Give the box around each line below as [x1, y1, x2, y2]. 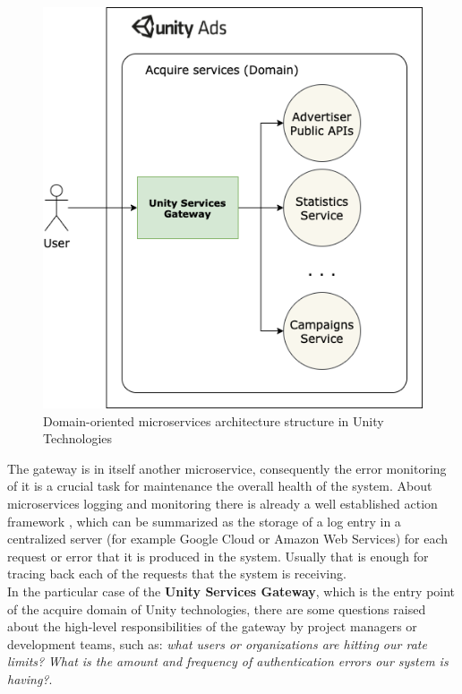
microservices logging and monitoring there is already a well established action [7, 494, 438, 513]
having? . [7, 669, 53, 688]
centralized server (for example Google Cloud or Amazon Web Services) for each [7, 529, 449, 548]
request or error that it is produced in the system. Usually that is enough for [7, 546, 429, 565]
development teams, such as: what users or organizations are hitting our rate [7, 634, 427, 653]
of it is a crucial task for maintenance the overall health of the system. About [7, 476, 432, 495]
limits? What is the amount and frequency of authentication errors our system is [7, 652, 449, 671]
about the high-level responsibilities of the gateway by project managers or [7, 617, 417, 636]
